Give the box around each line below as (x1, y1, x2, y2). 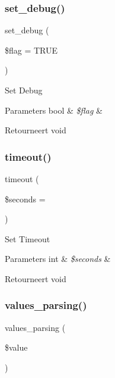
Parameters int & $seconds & (5, 252, 111, 265)
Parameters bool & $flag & (5, 104, 103, 116)
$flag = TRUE (5, 43, 58, 56)
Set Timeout (5, 232, 50, 245)
